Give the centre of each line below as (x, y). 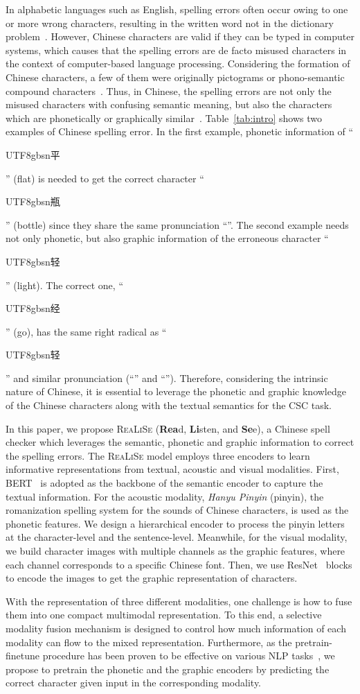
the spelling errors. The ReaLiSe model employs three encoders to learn (158, 455)
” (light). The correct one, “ (65, 285)
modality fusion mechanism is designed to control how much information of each (176, 628)
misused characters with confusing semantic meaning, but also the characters (169, 104)
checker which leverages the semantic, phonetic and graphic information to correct (180, 442)
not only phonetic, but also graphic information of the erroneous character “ (167, 238)
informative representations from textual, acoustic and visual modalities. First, (172, 469)
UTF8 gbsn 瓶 (33, 201)
